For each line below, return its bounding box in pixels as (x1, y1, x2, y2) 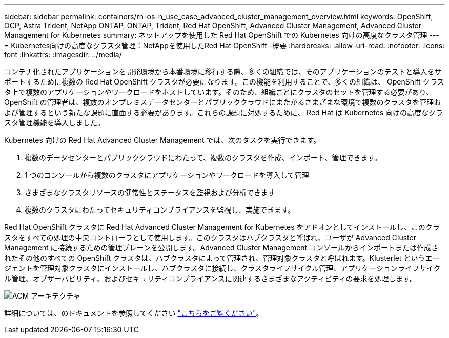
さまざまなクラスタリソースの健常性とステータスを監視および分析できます (25, 188, 276, 197)
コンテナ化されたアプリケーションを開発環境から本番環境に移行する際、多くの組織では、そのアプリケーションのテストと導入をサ (4, 67, 442, 76)
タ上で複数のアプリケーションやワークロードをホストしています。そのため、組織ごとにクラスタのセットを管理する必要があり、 (4, 88, 434, 96)
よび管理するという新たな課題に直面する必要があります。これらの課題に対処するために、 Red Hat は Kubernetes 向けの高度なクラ (4, 108, 443, 117)
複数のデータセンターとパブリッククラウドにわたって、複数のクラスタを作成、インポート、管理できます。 (25, 153, 382, 162)
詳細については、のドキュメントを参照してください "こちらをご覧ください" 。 (4, 309, 263, 318)
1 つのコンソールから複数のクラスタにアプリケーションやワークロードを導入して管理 (25, 171, 309, 179)
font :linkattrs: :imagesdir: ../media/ (4, 50, 122, 59)
